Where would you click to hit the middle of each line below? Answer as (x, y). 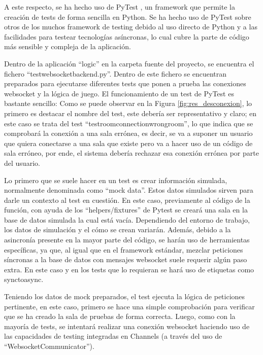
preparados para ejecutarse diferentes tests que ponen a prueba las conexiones (125, 83)
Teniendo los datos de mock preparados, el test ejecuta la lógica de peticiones (125, 296)
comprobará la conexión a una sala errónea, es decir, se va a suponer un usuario (128, 133)
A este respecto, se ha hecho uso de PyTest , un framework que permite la (120, 7)
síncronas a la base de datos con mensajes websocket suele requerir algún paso (126, 259)
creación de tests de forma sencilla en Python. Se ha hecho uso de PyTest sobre (128, 16)
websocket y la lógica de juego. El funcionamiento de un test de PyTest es (119, 93)
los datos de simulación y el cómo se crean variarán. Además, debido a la (118, 229)
